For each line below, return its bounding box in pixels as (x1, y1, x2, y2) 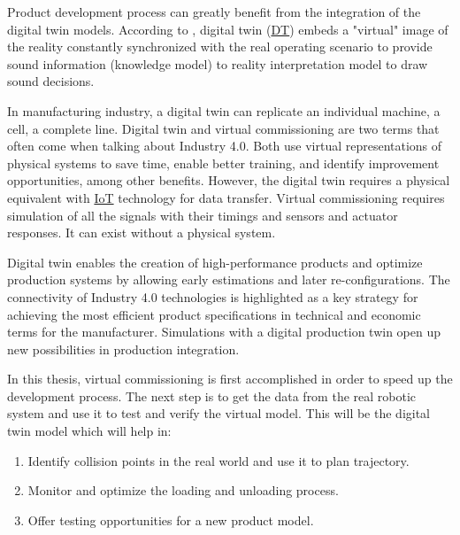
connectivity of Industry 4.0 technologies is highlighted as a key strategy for (7, 287, 418, 306)
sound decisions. (7, 72, 95, 90)
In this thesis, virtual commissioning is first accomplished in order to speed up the (7, 369, 453, 388)
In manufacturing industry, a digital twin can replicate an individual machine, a (7, 101, 441, 120)
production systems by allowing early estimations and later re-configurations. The (7, 270, 450, 289)
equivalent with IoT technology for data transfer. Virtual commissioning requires (7, 188, 445, 206)
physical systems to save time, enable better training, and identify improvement (7, 153, 440, 172)
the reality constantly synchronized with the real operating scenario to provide (7, 37, 433, 56)
